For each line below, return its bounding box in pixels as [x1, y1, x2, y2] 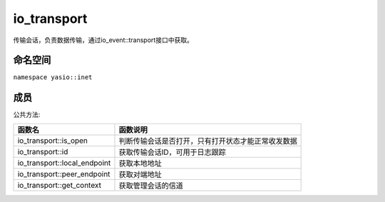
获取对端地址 [118, 169, 162, 179]
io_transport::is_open [17, 136, 88, 146]
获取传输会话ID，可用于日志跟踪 [118, 147, 226, 157]
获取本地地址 [118, 158, 162, 168]
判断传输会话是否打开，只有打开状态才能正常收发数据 [118, 136, 297, 146]
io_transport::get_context [17, 180, 101, 190]
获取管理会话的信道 [118, 181, 183, 191]
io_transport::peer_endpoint [17, 168, 111, 178]
